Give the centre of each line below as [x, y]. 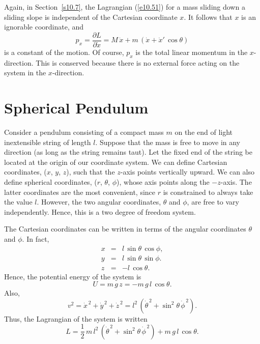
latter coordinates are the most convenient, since [80, 192]
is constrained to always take [208, 192]
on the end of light [204, 132]
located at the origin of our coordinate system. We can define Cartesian [116, 162]
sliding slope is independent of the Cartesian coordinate [91, 17]
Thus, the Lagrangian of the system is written [76, 318]
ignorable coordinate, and [44, 27]
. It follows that [208, 17]
